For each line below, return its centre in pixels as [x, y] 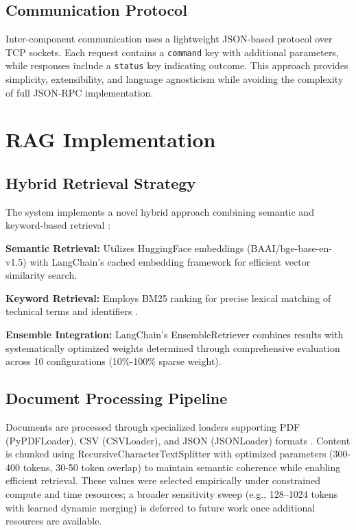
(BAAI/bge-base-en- [289, 248]
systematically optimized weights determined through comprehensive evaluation [173, 348]
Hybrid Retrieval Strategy [101, 183]
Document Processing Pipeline [117, 398]
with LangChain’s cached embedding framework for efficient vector [170, 261]
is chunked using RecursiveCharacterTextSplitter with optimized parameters [166, 454]
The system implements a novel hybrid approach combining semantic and [160, 211]
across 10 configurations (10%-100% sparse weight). [114, 361]
